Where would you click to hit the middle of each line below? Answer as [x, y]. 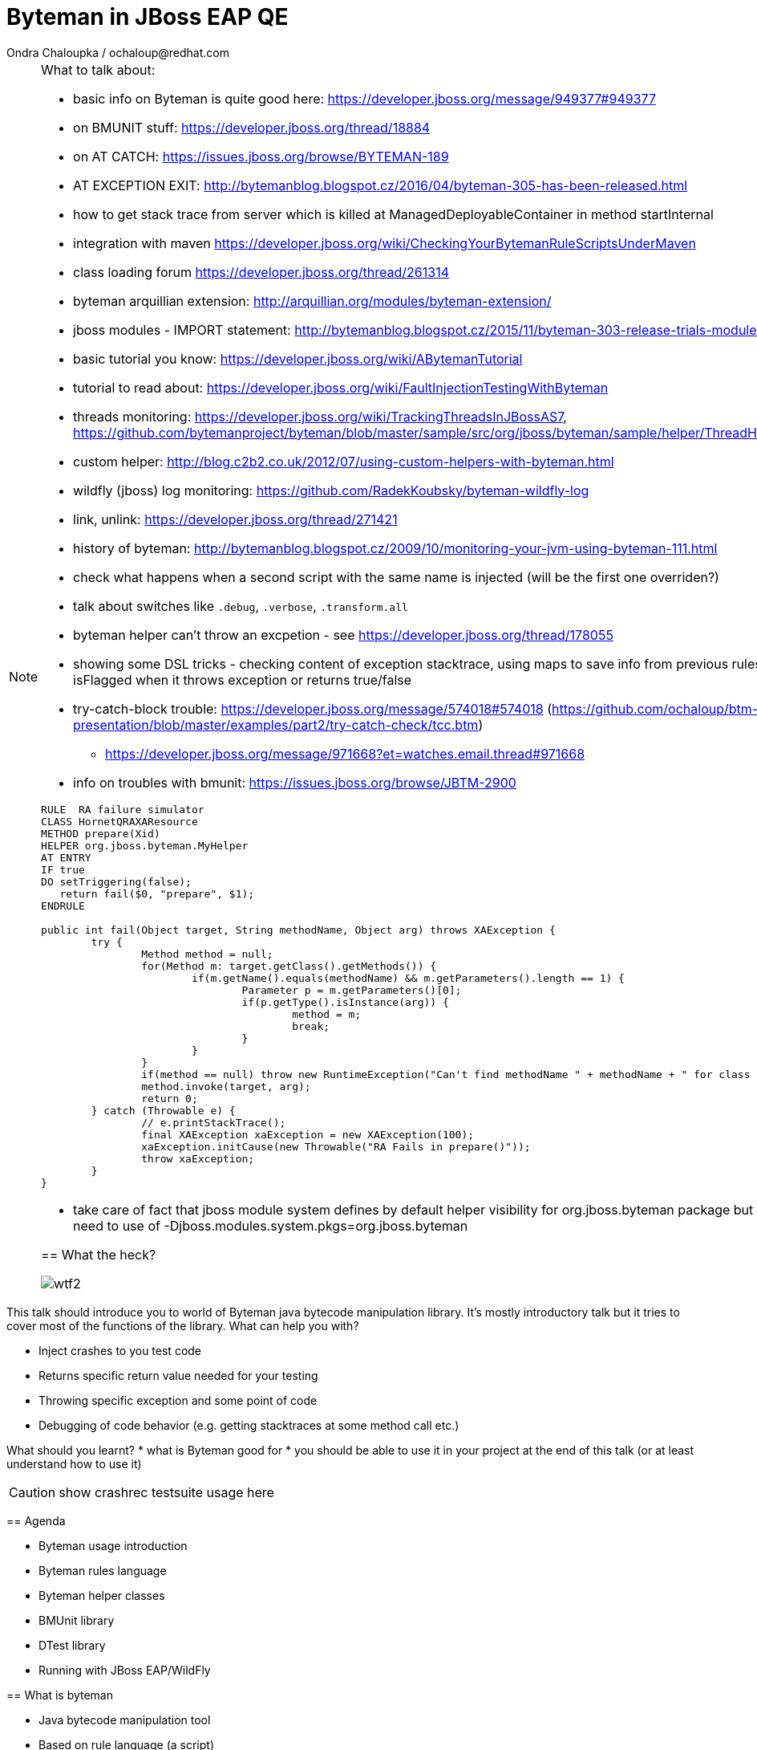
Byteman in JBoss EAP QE [148, 17]
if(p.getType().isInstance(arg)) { [345, 1002]
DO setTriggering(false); [116, 881]
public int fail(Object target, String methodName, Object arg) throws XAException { [298, 930]
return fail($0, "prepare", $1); [157, 893]
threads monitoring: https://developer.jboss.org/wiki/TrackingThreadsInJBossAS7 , [320, 416]
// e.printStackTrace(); [214, 1122]
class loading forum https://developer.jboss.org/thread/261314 [261, 272]
